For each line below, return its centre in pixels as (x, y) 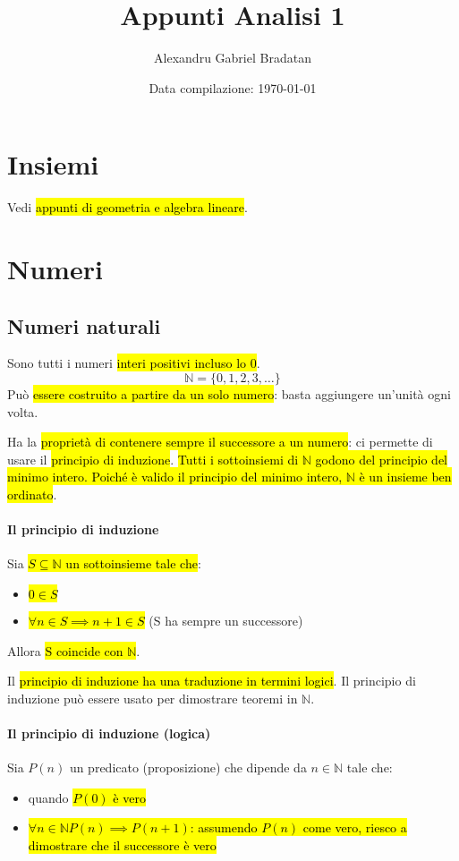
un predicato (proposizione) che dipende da (188, 767)
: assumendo (224, 827)
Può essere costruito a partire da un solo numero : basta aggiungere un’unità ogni (229, 394)
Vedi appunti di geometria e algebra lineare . (127, 207)
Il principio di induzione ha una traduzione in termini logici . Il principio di (212, 681)
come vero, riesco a (355, 827)
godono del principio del (382, 459)
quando (48, 797)
